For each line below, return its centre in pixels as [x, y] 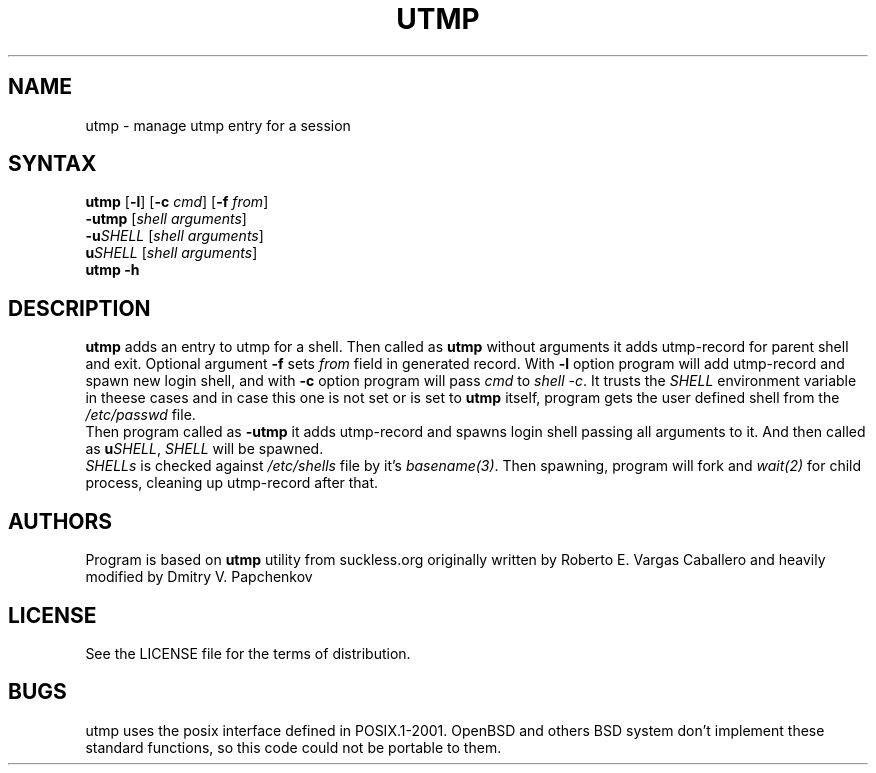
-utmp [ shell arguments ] [166, 219]
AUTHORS [60, 521]
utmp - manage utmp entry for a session [218, 125]
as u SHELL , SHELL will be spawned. [204, 449]
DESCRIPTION [79, 308]
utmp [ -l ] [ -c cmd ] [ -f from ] [177, 202]
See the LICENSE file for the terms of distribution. [248, 653]
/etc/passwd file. [140, 415]
